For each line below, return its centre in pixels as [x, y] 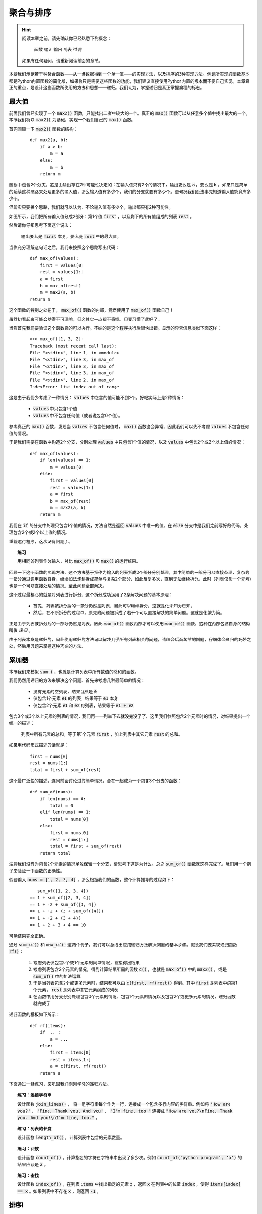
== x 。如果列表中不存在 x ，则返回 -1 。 [59, 1191]
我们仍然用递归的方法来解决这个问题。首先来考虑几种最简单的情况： [77, 680]
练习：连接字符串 [35, 1095]
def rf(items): [48, 1025]
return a [50, 1073]
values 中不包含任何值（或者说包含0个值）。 [78, 416]
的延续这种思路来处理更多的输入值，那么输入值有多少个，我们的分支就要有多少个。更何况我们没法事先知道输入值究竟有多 [130, 191]
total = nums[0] [69, 819]
